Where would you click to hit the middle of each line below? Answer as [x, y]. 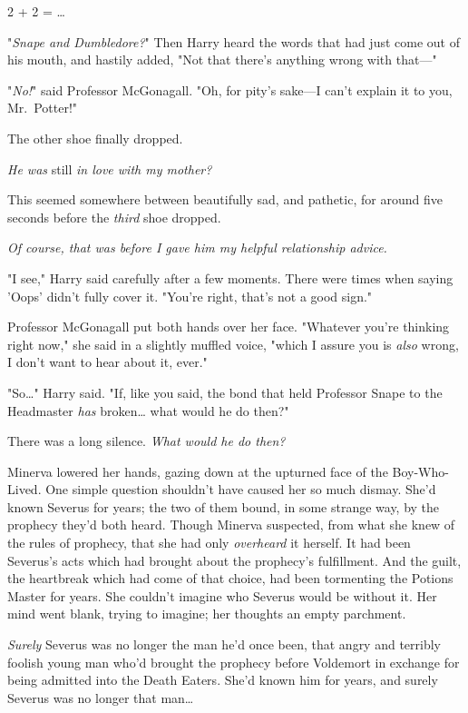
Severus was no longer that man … [101, 697]
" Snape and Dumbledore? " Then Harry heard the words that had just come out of [234, 41]
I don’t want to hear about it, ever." [107, 362]
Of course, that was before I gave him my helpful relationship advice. [197, 248]
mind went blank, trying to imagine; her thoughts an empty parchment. [207, 614]
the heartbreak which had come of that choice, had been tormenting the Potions [230, 578]
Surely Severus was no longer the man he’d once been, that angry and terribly [224, 644]
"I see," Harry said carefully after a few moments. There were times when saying [230, 277]
